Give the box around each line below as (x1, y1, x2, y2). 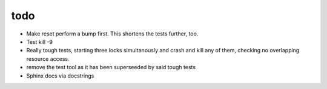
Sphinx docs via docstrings (26, 72, 94, 79)
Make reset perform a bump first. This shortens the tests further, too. (26, 30, 199, 37)
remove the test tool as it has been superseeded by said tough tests (26, 64, 196, 71)
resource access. (26, 55, 70, 63)
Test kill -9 (26, 38, 53, 45)
